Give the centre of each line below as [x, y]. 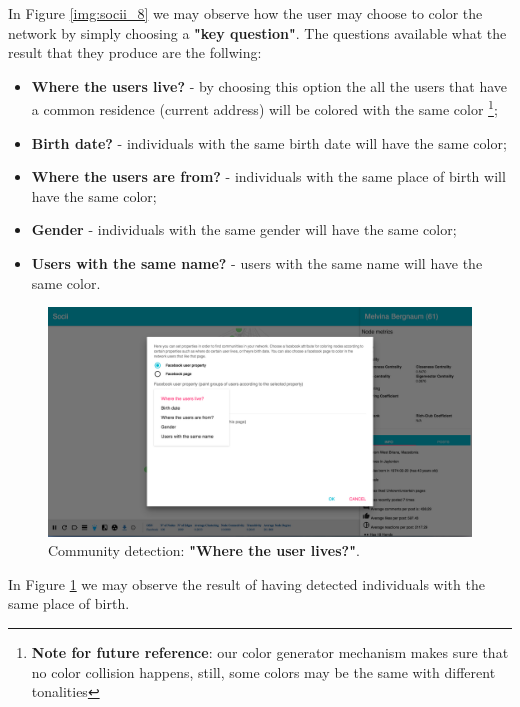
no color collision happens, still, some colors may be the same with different [263, 671]
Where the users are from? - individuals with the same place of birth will [268, 176]
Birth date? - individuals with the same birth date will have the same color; [269, 142]
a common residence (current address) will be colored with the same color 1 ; [264, 108]
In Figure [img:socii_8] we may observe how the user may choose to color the [245, 13]
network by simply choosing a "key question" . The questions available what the [257, 32]
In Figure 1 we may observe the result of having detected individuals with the [246, 583]
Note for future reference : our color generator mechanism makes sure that [270, 651]
